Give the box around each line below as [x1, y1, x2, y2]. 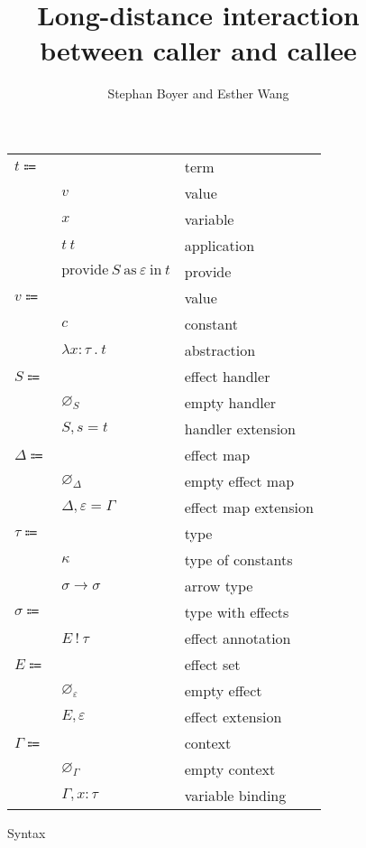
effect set [184, 653, 241, 675]
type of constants [184, 548, 293, 570]
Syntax [7, 823, 46, 842]
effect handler [184, 365, 270, 387]
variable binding [184, 784, 287, 806]
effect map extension [184, 496, 314, 517]
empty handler [184, 391, 277, 413]
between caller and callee [40, 32, 357, 69]
